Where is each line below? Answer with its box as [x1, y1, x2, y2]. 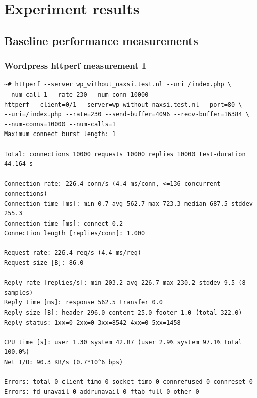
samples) [4, 289, 33, 296]
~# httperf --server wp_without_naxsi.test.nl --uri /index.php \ [4, 81, 232, 89]
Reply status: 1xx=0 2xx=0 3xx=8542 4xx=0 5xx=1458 [4, 319, 181, 326]
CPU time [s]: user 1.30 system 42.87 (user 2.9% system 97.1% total [4, 338, 242, 346]
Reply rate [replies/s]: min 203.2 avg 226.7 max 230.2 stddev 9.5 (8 [4, 279, 246, 287]
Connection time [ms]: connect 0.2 [4, 219, 123, 227]
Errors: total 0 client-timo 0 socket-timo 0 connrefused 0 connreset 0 [4, 378, 253, 386]
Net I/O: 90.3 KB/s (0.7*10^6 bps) [4, 359, 123, 366]
